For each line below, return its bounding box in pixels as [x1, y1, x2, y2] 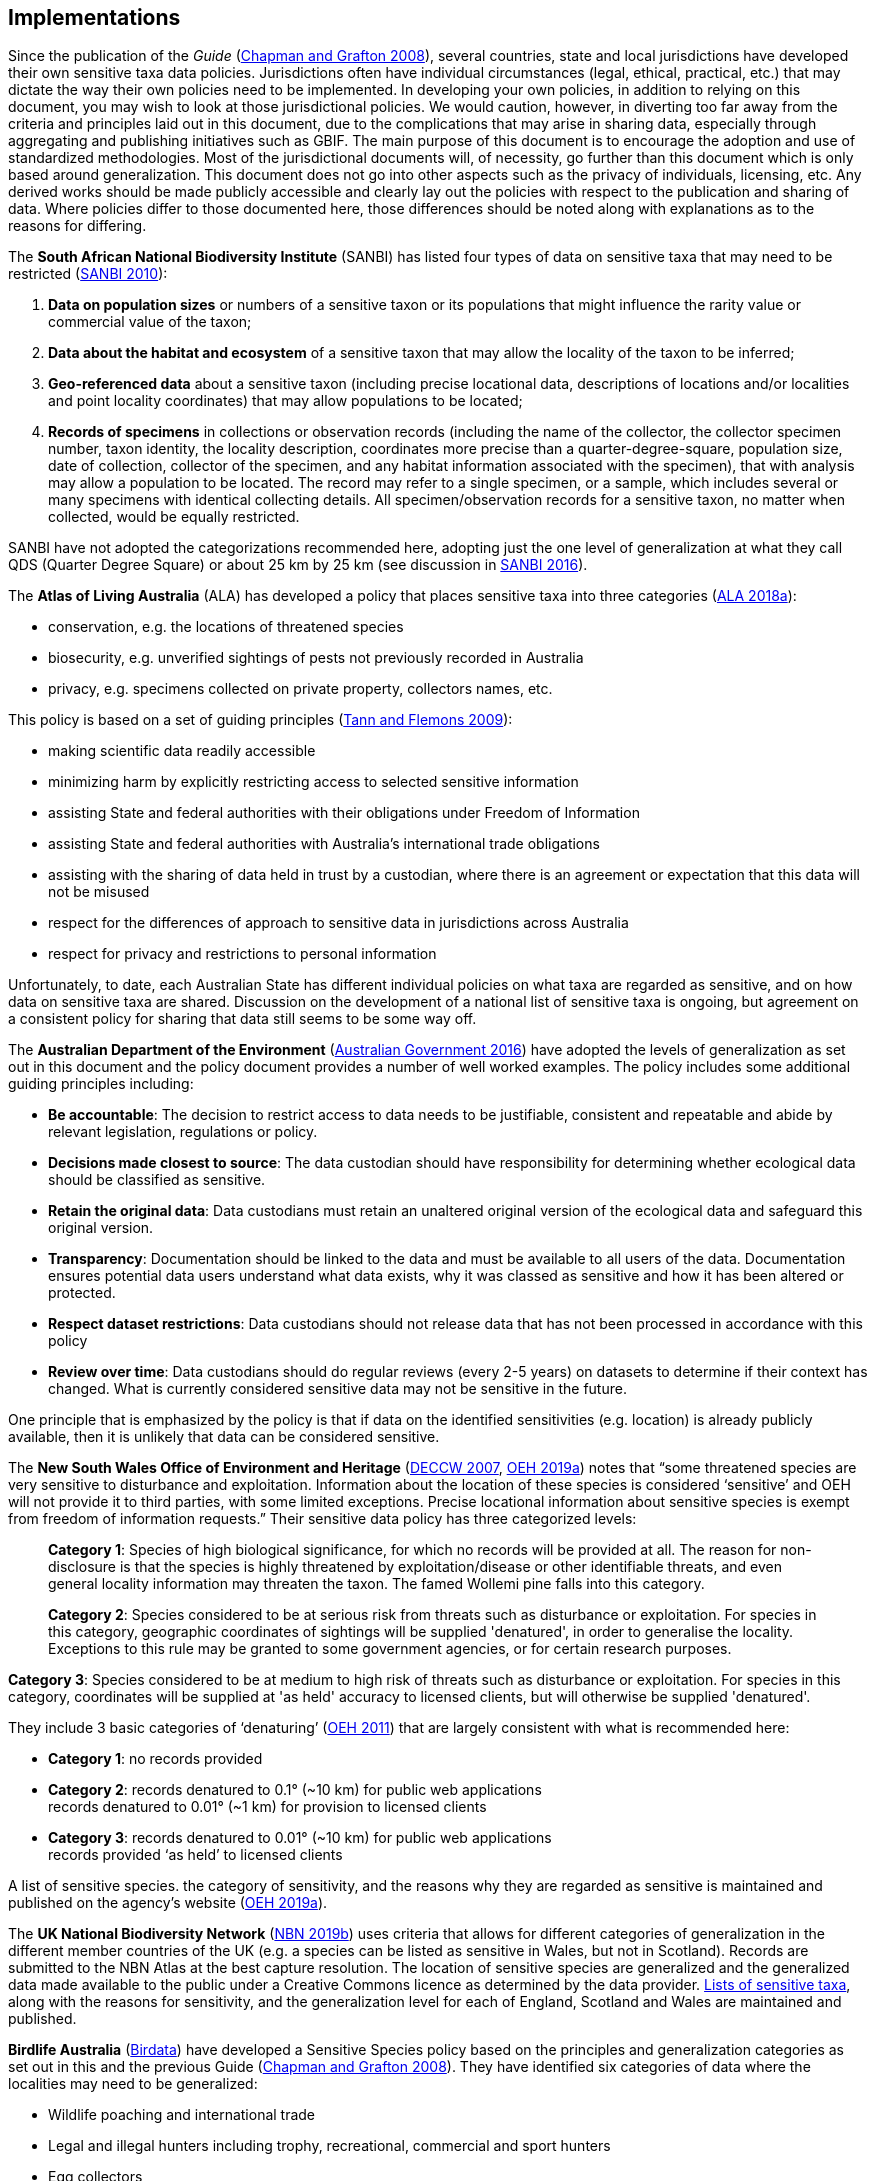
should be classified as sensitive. [48, 1171, 266, 1189]
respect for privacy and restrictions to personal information [48, 945, 437, 963]
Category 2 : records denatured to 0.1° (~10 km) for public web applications [48, 1781, 542, 1799]
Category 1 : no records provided [48, 1750, 263, 1768]
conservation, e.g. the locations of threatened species [48, 618, 404, 636]
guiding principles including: [8, 1075, 194, 1093]
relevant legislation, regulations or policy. [48, 1123, 318, 1141]
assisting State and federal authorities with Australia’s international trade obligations [48, 835, 600, 853]
